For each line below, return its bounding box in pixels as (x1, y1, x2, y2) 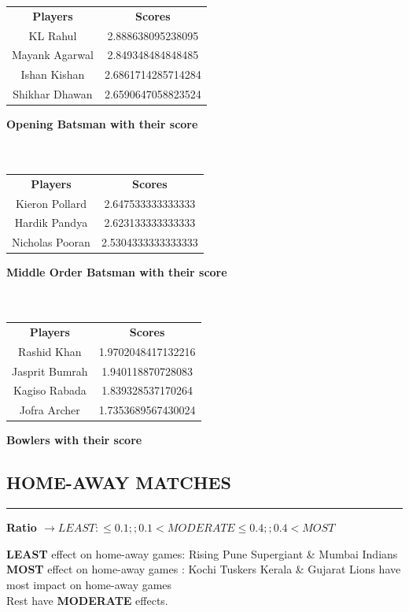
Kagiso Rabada (13, 382, 87, 399)
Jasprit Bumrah (12, 362, 88, 379)
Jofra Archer (19, 402, 80, 418)
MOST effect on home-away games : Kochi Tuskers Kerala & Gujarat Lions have (6, 561, 401, 577)
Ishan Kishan (20, 66, 85, 83)
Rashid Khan (18, 343, 82, 359)
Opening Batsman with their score (6, 116, 198, 132)
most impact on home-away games (6, 576, 172, 592)
